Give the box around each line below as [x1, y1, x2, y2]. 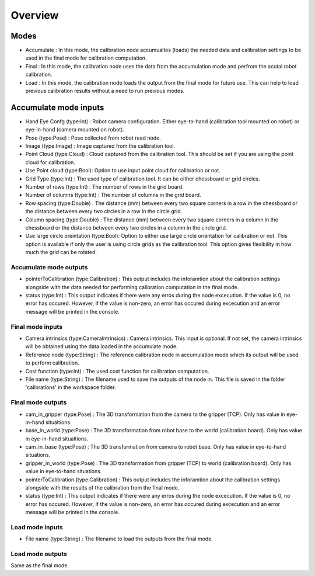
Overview [10, 9, 59, 22]
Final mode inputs [10, 322, 63, 331]
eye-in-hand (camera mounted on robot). [25, 126, 125, 133]
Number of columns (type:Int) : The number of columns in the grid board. [25, 192, 201, 199]
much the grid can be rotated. [25, 249, 97, 256]
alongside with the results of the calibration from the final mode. [25, 484, 180, 491]
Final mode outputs [10, 398, 67, 407]
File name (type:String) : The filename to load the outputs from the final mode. [25, 535, 213, 543]
